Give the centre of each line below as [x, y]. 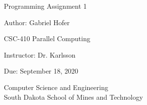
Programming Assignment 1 [45, 6]
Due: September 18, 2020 [41, 71]
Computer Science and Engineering [56, 87]
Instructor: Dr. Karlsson [40, 54]
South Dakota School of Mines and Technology [73, 97]
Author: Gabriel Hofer [37, 22]
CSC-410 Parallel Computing [47, 38]
